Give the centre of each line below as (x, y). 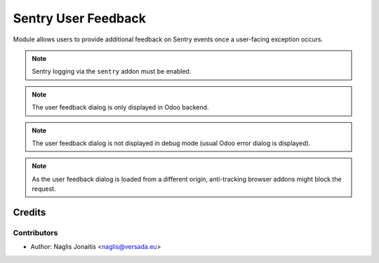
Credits (29, 212)
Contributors (35, 233)
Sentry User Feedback (80, 18)
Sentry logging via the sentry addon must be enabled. (112, 72)
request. (44, 189)
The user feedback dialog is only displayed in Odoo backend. (120, 107)
